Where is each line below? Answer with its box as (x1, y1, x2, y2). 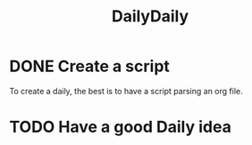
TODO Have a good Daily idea (9, 117, 232, 137)
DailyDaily (111, 6, 189, 27)
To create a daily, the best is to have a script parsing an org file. (9, 85, 243, 96)
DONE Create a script (9, 56, 170, 77)
